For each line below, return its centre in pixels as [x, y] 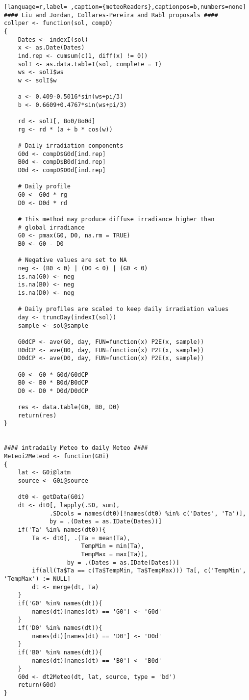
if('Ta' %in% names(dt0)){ [62, 530]
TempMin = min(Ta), [113, 546]
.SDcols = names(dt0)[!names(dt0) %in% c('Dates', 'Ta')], [148, 513]
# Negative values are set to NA [72, 260]
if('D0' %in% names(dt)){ [60, 628]
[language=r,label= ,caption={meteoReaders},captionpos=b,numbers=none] [125, 7]
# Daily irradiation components [71, 146]
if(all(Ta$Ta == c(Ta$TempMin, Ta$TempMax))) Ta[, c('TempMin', [139, 571]
